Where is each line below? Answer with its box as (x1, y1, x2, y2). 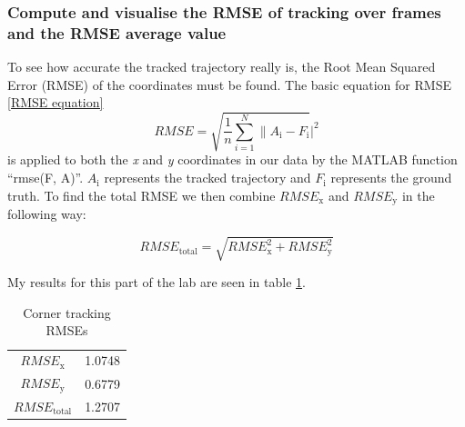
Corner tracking (23, 303, 111, 322)
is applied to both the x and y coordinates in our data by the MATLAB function (7, 150, 458, 169)
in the (401, 185, 435, 204)
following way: (7, 204, 86, 223)
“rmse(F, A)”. (7, 168, 84, 187)
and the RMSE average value (7, 21, 227, 44)
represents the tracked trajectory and (104, 168, 311, 187)
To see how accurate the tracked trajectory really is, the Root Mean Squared (7, 57, 436, 76)
